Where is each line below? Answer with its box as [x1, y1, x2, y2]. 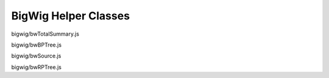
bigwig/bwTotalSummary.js [11, 30, 79, 37]
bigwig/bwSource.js [11, 52, 62, 60]
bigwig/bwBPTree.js [11, 41, 62, 48]
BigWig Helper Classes [11, 9, 130, 22]
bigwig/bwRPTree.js [11, 63, 62, 71]
